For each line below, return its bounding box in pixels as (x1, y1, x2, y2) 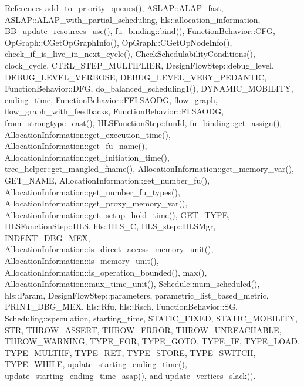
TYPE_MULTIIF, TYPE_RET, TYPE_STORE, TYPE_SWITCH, (5, 346, 256, 358)
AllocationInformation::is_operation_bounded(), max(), (5, 266, 207, 278)
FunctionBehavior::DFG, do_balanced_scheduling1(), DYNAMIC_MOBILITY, (5, 82, 293, 94)
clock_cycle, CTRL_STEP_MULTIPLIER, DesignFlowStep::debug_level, (5, 59, 274, 71)
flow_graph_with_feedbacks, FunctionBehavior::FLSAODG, (5, 105, 224, 117)
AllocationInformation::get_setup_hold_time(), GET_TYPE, (5, 208, 230, 221)
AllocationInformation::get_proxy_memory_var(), (5, 197, 188, 209)
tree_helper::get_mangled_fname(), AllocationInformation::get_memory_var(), (5, 162, 294, 175)
